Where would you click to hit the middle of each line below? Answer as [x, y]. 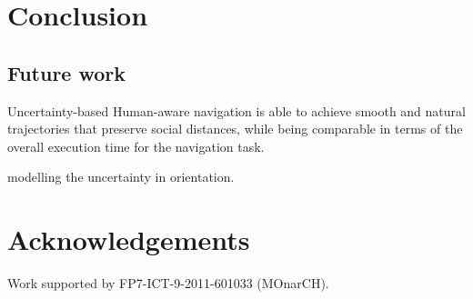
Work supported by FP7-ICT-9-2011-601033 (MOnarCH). [168, 283]
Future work [67, 72]
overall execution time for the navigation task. [136, 146]
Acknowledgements [129, 239]
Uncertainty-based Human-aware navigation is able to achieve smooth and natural [236, 110]
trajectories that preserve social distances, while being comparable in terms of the [235, 129]
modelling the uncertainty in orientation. [121, 177]
